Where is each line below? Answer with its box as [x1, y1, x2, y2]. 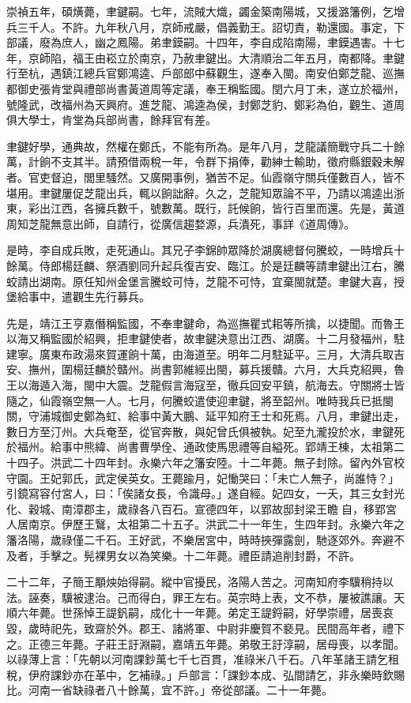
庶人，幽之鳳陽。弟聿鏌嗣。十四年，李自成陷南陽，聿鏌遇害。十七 [61, 34, 405, 51]
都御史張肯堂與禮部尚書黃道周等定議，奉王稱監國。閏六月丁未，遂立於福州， [6, 80, 405, 96]
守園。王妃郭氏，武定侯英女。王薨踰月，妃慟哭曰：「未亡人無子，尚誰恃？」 [6, 469, 399, 486]
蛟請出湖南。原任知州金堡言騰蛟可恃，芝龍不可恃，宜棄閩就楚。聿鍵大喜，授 [6, 273, 405, 289]
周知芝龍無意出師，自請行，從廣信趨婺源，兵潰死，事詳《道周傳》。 [6, 215, 355, 231]
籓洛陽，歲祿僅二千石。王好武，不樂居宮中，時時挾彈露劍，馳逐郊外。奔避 [6, 532, 394, 547]
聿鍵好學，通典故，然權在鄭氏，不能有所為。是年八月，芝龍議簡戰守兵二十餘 [6, 137, 405, 154]
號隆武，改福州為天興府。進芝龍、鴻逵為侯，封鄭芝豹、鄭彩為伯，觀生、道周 [6, 96, 405, 112]
